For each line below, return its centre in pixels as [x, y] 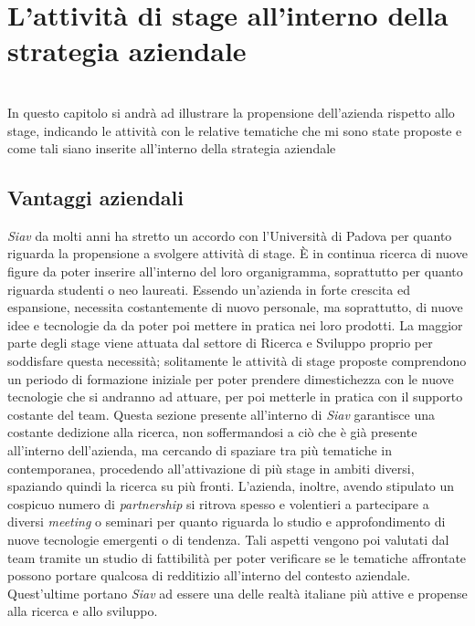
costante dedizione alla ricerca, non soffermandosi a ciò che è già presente [212, 432]
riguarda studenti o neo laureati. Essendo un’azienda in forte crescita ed [209, 289]
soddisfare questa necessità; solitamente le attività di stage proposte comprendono [237, 361]
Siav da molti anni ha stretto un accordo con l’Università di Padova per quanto [230, 235]
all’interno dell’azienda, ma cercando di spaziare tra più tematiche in [200, 450]
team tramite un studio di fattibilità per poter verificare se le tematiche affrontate [237, 557]
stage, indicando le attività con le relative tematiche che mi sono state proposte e [235, 130]
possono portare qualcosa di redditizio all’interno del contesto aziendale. [209, 575]
